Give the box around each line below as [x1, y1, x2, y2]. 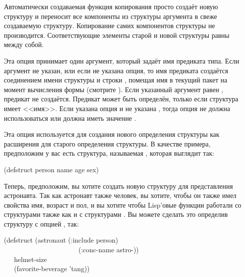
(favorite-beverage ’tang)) [14, 263, 90, 274]
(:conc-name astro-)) [78, 244, 139, 255]
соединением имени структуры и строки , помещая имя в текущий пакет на [4, 75, 228, 85]
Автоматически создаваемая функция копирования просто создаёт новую [4, 1, 218, 11]
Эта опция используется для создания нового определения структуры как [4, 129, 220, 139]
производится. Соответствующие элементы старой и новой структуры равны [4, 30, 230, 40]
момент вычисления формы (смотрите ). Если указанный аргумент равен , [4, 84, 224, 94]
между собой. [4, 39, 44, 49]
